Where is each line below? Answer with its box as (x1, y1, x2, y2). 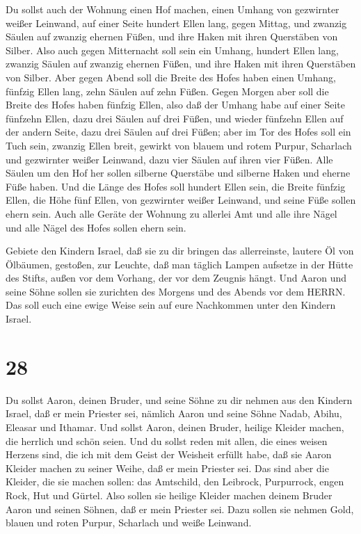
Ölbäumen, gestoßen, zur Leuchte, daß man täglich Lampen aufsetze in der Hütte (6, 257, 353, 271)
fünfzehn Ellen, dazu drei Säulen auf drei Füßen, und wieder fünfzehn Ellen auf (6, 111, 344, 125)
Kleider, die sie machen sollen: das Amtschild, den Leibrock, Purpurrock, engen (6, 474, 344, 489)
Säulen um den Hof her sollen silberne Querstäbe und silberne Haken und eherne (6, 165, 351, 180)
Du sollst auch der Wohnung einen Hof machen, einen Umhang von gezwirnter (6, 2, 339, 16)
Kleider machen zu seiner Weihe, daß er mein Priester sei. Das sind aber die (6, 460, 329, 475)
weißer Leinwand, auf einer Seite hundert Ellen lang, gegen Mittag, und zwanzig (6, 15, 347, 30)
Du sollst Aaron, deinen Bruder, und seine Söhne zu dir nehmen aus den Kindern (6, 392, 353, 407)
